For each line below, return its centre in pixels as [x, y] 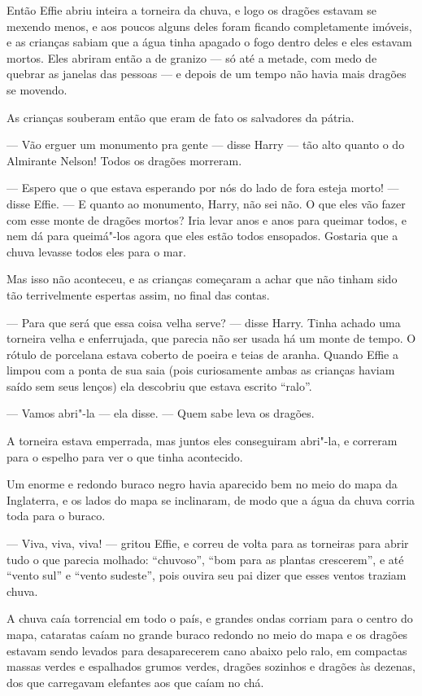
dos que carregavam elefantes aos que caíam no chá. [135, 682]
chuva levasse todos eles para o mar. [96, 251]
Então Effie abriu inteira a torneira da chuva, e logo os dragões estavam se [192, 10]
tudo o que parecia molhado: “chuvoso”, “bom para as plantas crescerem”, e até [205, 559]
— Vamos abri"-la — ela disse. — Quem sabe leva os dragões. [161, 413]
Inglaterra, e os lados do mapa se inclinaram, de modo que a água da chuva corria [211, 499]
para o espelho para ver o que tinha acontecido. [125, 456]
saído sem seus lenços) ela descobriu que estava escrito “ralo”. [159, 385]
